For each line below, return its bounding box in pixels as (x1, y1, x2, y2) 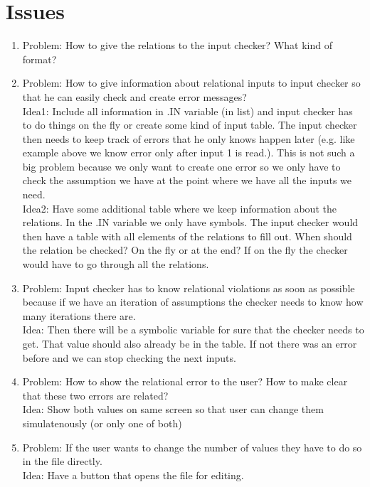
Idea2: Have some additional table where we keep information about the (22, 200, 337, 215)
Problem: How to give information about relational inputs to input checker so (22, 75, 361, 90)
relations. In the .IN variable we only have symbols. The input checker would (22, 215, 359, 230)
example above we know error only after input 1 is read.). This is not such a (22, 145, 355, 160)
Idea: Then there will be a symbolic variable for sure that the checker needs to (22, 322, 364, 337)
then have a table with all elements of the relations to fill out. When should (22, 228, 352, 243)
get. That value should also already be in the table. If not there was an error (22, 336, 357, 350)
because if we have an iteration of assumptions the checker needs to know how (22, 294, 364, 309)
